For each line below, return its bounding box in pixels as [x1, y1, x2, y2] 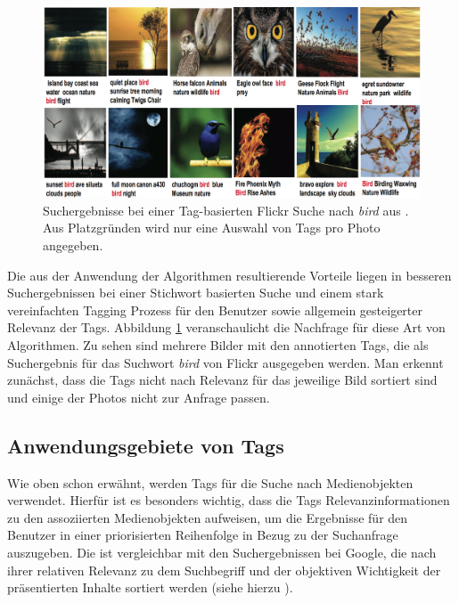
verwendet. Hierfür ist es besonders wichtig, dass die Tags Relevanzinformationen [7, 491, 450, 509]
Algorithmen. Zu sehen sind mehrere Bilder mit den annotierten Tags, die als [7, 336, 429, 354]
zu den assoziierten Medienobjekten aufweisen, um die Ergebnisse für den [7, 508, 408, 526]
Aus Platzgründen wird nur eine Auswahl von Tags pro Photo [43, 218, 381, 237]
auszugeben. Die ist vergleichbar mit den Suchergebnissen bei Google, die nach [7, 542, 437, 561]
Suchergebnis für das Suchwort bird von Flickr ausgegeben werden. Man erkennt [7, 353, 444, 371]
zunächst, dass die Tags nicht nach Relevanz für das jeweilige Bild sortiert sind [7, 371, 438, 389]
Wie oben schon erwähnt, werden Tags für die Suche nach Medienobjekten [7, 473, 414, 492]
